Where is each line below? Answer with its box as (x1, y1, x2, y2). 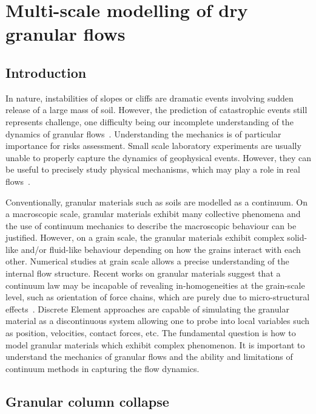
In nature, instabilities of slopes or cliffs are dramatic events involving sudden (5, 91, 294, 104)
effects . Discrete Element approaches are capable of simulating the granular (5, 302, 289, 315)
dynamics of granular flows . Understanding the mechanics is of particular (5, 127, 281, 140)
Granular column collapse (5, 392, 169, 410)
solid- (287, 231, 308, 244)
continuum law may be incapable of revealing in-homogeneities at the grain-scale (5, 278, 305, 291)
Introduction (5, 63, 87, 81)
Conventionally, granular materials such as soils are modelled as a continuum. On (5, 195, 308, 208)
